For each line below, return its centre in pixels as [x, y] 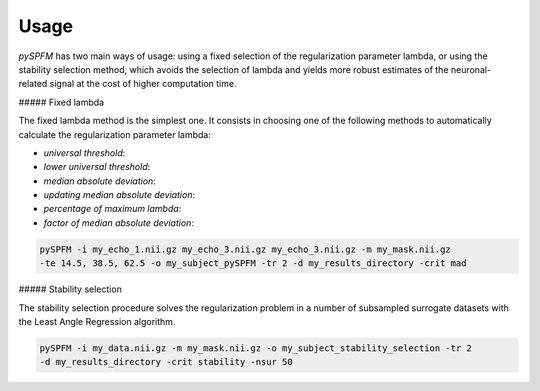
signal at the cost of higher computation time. [143, 84]
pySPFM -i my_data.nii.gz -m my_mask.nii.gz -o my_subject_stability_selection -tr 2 [255, 348]
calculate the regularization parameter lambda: [115, 134]
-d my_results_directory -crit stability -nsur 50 [166, 362]
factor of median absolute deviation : [119, 222]
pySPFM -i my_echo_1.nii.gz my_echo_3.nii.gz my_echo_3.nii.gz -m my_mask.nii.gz [245, 249]
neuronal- [471, 69]
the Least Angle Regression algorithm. [97, 321]
